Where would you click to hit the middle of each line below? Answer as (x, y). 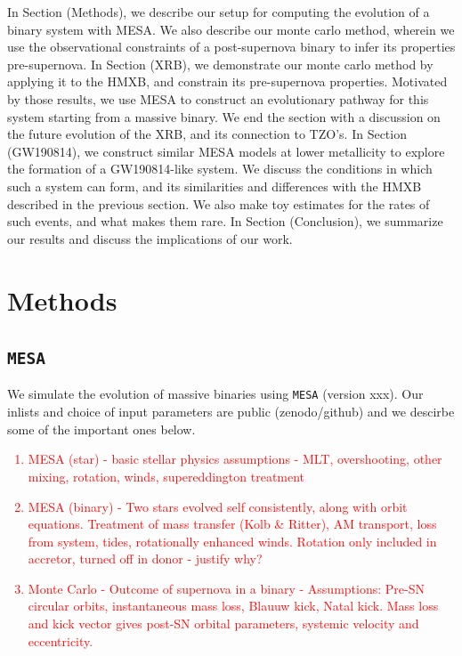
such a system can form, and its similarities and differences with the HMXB (215, 186)
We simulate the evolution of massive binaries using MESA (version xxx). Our (215, 394)
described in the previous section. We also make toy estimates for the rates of (219, 203)
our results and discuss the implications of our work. (150, 238)
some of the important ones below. (101, 429)
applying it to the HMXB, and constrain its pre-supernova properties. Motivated (227, 81)
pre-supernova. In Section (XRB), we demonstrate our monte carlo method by (220, 64)
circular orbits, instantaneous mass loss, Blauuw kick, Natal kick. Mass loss (233, 606)
